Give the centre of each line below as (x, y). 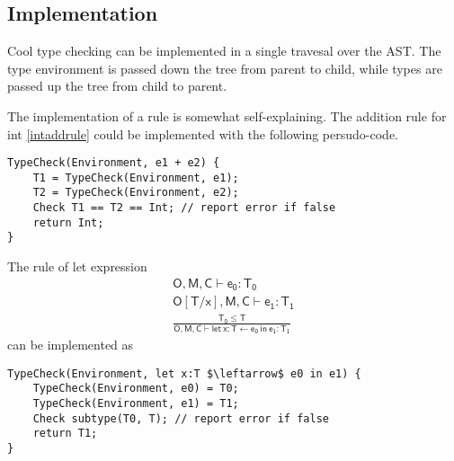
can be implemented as (71, 345)
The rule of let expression (77, 266)
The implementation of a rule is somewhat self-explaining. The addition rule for (227, 115)
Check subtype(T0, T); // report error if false (181, 418)
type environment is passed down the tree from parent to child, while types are (225, 68)
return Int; (68, 222)
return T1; (65, 434)
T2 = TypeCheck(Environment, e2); (136, 193)
